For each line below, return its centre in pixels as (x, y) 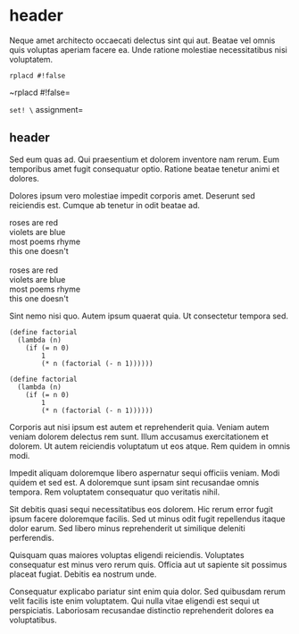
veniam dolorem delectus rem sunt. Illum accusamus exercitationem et (139, 436)
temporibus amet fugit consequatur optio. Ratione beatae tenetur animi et (144, 169)
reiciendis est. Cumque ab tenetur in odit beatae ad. (105, 205)
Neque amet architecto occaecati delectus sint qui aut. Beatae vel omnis (142, 40)
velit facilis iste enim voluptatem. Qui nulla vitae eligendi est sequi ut (135, 601)
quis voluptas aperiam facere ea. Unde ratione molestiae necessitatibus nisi (148, 49)
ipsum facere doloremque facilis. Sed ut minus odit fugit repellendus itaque (147, 519)
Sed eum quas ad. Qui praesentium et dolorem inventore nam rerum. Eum (144, 159)
